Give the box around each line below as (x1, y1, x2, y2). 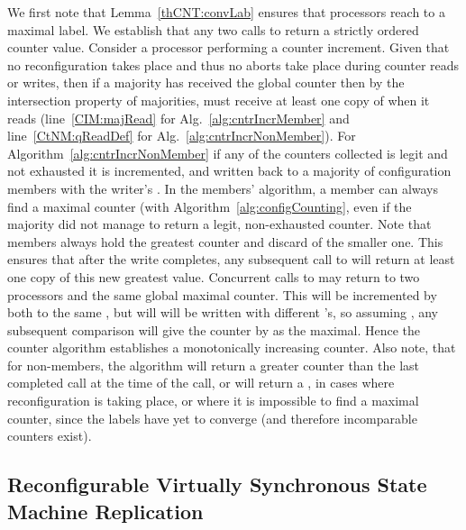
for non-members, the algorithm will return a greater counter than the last (7, 355, 420, 374)
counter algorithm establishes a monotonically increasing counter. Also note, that (7, 338, 456, 357)
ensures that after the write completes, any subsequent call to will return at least (7, 250, 455, 269)
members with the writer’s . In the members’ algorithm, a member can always (7, 178, 439, 197)
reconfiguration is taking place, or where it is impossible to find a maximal (7, 391, 419, 410)
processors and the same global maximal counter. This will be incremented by (7, 285, 437, 304)
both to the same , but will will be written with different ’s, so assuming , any (7, 303, 439, 322)
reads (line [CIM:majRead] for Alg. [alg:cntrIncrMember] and (7, 108, 350, 127)
